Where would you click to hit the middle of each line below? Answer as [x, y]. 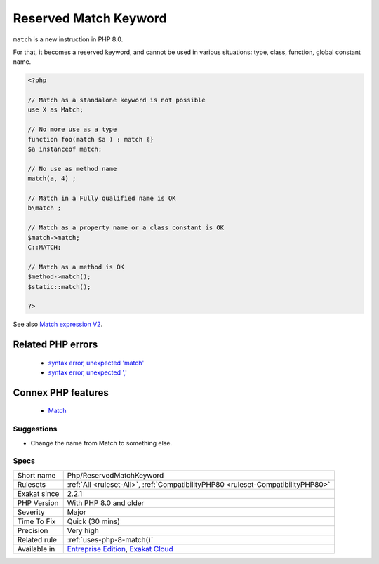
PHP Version [38, 503]
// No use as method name [72, 169]
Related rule [37, 539]
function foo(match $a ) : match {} [91, 139]
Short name [36, 475]
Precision [33, 530]
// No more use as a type [72, 129]
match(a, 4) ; [52, 179]
